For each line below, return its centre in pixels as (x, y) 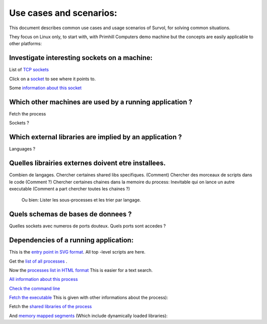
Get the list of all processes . (38, 261)
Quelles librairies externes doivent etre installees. (88, 163)
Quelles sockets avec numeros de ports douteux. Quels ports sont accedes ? (88, 226)
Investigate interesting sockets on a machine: (81, 58)
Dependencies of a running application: (71, 240)
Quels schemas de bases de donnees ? (70, 214)
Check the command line (35, 288)
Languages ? (22, 149)
